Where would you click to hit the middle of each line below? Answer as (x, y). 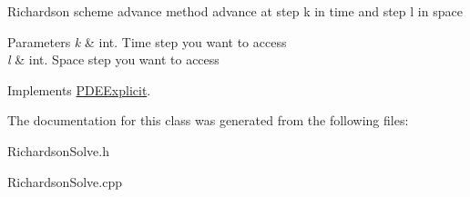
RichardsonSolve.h (58, 150)
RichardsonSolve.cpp (65, 181)
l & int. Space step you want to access (113, 59)
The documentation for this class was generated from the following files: (208, 120)
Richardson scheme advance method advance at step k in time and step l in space (235, 11)
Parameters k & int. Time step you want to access (147, 41)
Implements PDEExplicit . (79, 89)
